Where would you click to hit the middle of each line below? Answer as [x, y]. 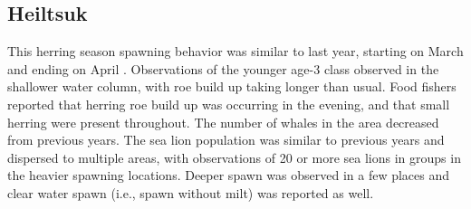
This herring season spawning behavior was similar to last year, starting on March [235, 51]
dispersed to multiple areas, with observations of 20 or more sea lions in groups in [234, 157]
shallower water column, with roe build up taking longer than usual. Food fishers [232, 86]
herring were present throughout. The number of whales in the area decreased [223, 122]
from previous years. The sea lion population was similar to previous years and [226, 140]
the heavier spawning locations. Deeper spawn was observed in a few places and [229, 175]
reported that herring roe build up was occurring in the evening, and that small [229, 104]
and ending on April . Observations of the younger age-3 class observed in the [223, 68]
